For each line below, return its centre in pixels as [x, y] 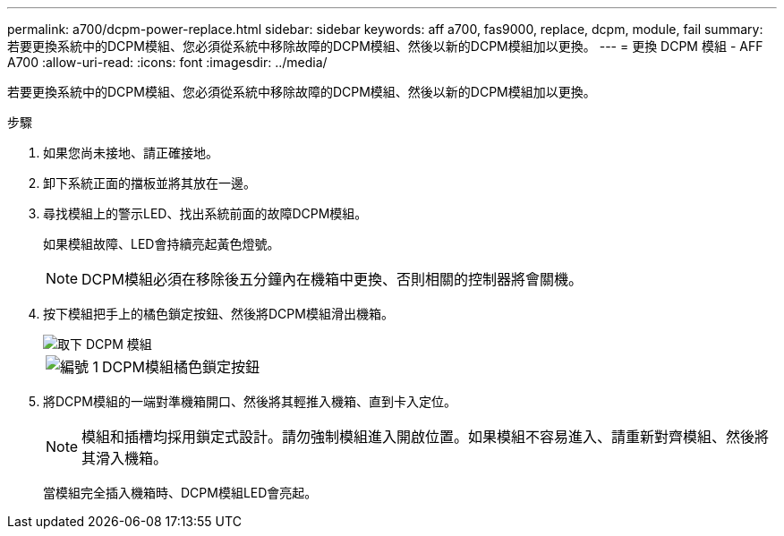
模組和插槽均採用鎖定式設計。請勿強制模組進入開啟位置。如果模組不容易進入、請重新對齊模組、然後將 [426, 437]
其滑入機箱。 [125, 458]
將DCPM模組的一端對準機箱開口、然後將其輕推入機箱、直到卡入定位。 [250, 401]
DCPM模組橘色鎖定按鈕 [181, 367]
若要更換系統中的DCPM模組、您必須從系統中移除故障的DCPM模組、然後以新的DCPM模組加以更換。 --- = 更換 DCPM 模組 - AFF [385, 46]
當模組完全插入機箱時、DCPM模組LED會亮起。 [180, 493]
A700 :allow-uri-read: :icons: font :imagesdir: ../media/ [167, 62]
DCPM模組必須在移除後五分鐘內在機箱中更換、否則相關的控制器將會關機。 [332, 279]
